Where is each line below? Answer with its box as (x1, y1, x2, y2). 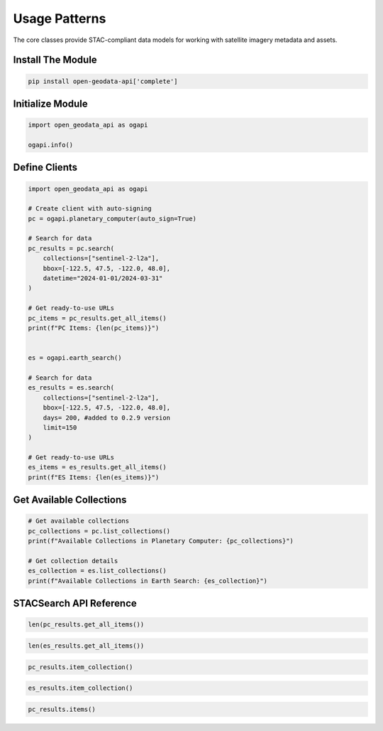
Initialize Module (13, 97, 88, 110)
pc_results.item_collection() (28, 663, 133, 671)
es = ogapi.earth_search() (28, 354, 122, 362)
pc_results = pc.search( (28, 244, 115, 252)
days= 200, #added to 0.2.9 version (43, 413, 170, 422)
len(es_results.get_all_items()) (28, 641, 145, 650)
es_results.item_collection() (28, 684, 133, 693)
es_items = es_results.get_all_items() (28, 463, 167, 471)
